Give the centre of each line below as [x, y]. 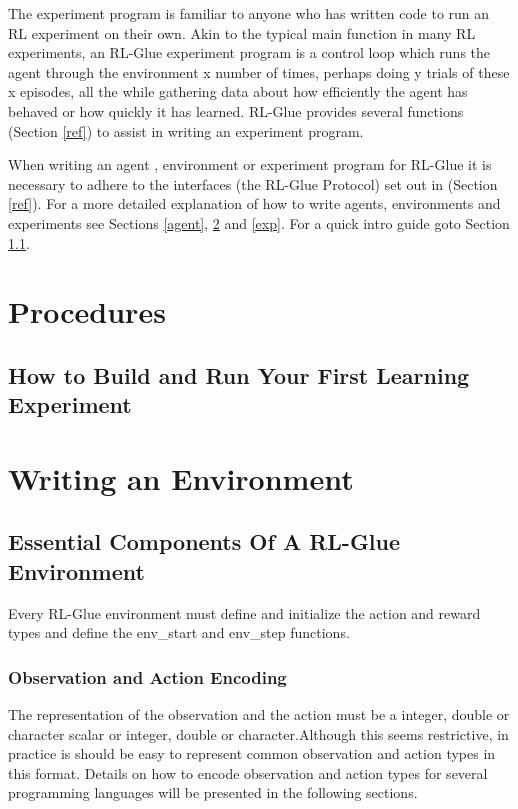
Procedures [87, 311]
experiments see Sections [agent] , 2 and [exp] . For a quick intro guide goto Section [259, 222]
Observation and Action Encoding [147, 676]
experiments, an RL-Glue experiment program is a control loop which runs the [249, 52]
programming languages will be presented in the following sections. [213, 792]
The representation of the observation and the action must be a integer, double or [259, 714]
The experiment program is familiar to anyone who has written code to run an [249, 13]
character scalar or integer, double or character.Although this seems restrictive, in [258, 733]
